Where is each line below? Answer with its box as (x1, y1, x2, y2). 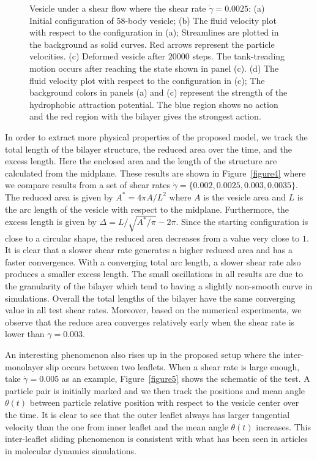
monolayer (5, 360, 43, 373)
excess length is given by (5, 215, 97, 228)
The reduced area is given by (5, 190, 113, 203)
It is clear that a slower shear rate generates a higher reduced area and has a (5, 243, 293, 256)
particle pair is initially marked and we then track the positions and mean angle (5, 384, 305, 397)
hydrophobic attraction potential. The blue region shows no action (29, 97, 278, 110)
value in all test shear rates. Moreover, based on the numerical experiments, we (5, 303, 302, 316)
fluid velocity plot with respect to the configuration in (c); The (29, 74, 265, 86)
